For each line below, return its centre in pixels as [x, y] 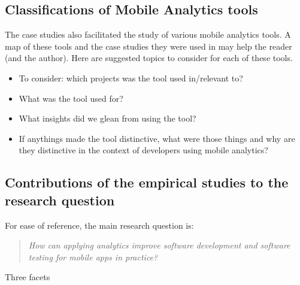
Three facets [28, 277]
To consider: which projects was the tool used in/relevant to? [131, 78]
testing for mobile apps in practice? [93, 257]
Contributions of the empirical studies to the [147, 182]
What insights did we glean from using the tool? [107, 118]
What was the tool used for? [71, 98]
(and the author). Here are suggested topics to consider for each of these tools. [149, 58]
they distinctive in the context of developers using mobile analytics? [143, 150]
